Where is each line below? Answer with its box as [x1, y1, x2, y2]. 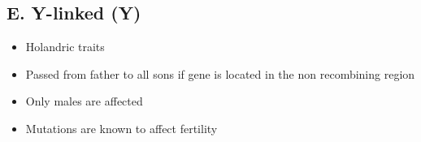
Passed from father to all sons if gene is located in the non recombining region [25, 65, 415, 82]
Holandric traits [25, 38, 105, 55]
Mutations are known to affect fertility [25, 119, 218, 136]
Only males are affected [25, 93, 143, 110]
